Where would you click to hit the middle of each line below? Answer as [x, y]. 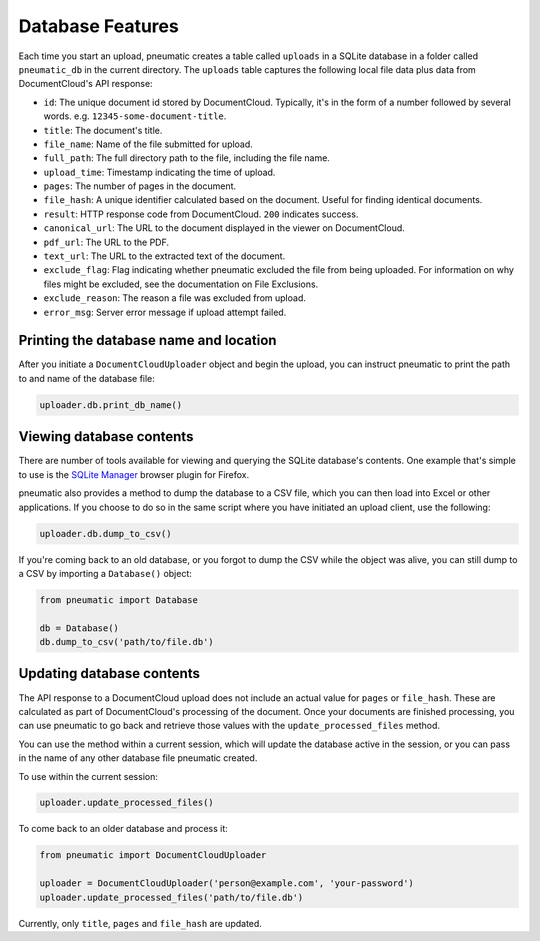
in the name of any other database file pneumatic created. [138, 758]
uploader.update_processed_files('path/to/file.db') [171, 897]
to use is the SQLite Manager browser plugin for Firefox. [134, 474]
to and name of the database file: [86, 378]
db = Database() [79, 628]
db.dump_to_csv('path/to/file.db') [126, 642]
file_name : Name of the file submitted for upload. [148, 144]
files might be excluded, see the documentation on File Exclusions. [181, 284]
